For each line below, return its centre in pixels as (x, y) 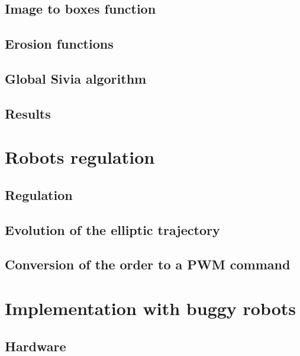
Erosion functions (59, 44)
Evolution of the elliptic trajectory (112, 229)
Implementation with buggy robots (151, 308)
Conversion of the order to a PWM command (148, 264)
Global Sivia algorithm (76, 78)
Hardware (36, 346)
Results (28, 113)
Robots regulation (80, 157)
